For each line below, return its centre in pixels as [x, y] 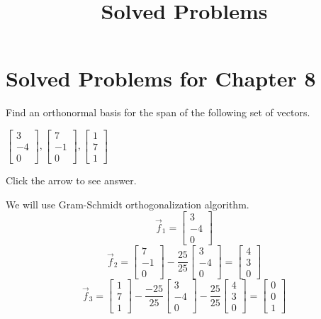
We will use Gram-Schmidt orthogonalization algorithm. [128, 204]
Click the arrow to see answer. [71, 180]
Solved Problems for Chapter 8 [161, 78]
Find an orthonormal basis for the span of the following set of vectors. [158, 112]
